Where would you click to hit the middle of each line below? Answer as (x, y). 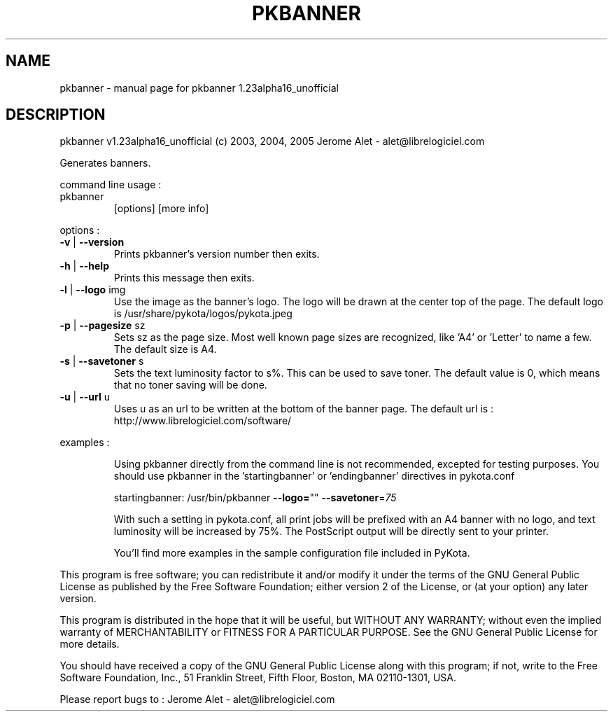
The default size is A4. (165, 349)
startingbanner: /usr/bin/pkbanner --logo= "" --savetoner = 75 (255, 498)
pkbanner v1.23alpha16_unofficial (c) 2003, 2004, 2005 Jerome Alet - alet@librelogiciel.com (272, 141)
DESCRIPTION (56, 115)
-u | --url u (85, 397)
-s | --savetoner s (102, 361)
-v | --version (92, 242)
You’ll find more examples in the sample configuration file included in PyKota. (292, 553)
